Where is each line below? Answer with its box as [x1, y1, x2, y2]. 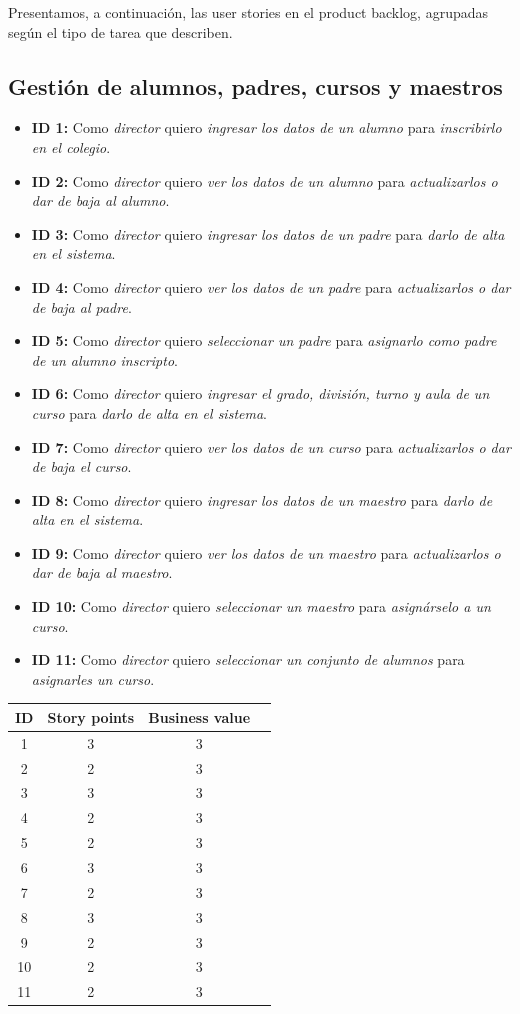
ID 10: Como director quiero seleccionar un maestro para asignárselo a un [31, 596, 491, 617]
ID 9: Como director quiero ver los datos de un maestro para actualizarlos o [31, 542, 501, 563]
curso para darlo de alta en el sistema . [31, 402, 267, 423]
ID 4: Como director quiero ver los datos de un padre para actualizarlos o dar [31, 276, 511, 297]
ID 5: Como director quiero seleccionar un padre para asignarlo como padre [31, 330, 497, 351]
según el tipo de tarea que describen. [8, 21, 233, 42]
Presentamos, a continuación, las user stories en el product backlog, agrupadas [8, 2, 489, 22]
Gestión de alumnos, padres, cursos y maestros [8, 70, 503, 101]
